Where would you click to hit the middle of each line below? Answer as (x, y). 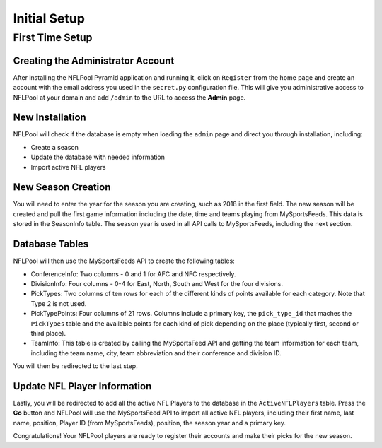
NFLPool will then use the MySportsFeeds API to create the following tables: (124, 261)
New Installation (50, 118)
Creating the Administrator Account (94, 60)
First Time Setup (53, 37)
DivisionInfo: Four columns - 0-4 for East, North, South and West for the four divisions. (157, 283)
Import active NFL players (68, 167)
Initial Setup (49, 18)
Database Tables (51, 244)
